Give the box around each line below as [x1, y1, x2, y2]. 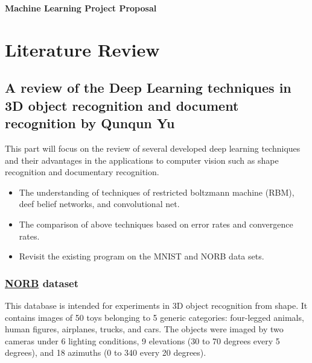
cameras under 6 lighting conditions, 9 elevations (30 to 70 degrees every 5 [5, 334, 280, 347]
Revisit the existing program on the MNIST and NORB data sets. [19, 250, 264, 262]
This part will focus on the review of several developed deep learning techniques [5, 141, 301, 154]
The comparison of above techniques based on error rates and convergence [19, 217, 293, 230]
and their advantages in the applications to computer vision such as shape [5, 154, 279, 166]
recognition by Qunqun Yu [5, 114, 175, 132]
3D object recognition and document [5, 96, 239, 114]
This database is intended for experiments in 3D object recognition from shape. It [5, 299, 308, 311]
